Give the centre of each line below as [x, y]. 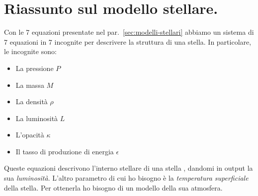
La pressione [35, 68]
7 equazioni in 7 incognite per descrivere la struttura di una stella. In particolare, [128, 41]
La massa [30, 85]
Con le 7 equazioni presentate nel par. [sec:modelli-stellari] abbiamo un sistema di [129, 32]
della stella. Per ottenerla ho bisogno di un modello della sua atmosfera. [113, 187]
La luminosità [37, 118]
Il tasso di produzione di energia [65, 151]
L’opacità [30, 135]
